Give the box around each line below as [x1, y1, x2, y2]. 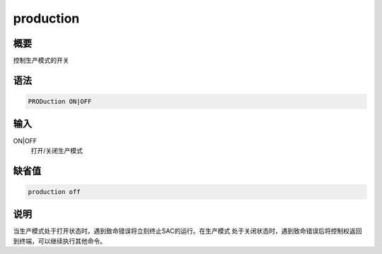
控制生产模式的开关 [13, 56, 69, 65]
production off [28, 188, 81, 195]
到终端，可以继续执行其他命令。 [13, 236, 106, 245]
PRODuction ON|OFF [28, 97, 92, 106]
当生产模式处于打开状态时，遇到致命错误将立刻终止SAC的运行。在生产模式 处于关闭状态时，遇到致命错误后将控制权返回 [13, 226, 362, 236]
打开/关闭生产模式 [30, 146, 83, 155]
